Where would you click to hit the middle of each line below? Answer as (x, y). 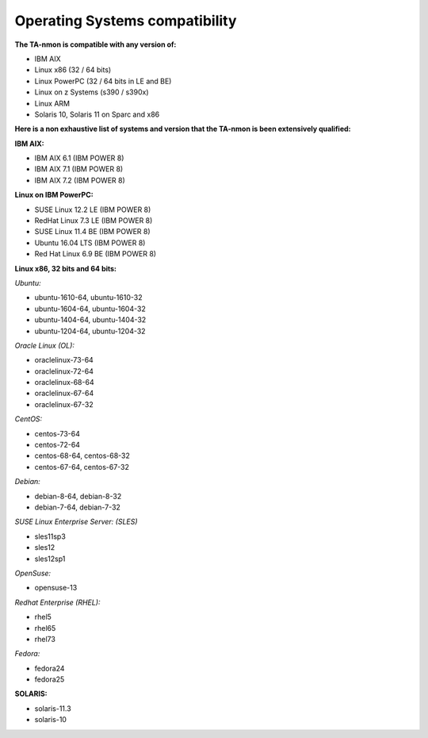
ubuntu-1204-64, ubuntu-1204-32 (90, 331)
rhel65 (45, 628)
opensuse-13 (56, 588)
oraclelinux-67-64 (64, 394)
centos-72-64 (57, 445)
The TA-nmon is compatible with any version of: (96, 44)
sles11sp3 (50, 536)
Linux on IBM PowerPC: (54, 195)
